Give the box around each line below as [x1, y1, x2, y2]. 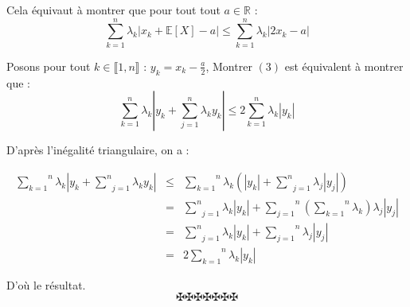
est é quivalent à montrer [284, 57, 404, 74]
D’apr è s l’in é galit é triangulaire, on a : [6, 142, 189, 158]
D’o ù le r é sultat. [6, 276, 86, 293]
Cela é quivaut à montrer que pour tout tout [6, 2, 221, 17]
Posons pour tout [6, 57, 91, 74]
